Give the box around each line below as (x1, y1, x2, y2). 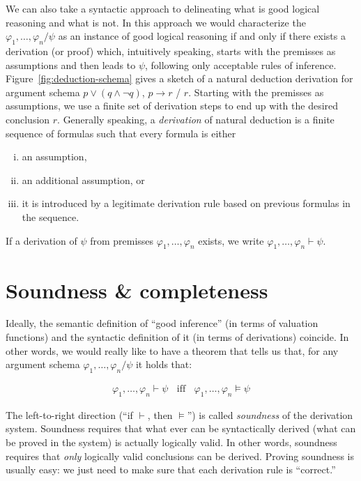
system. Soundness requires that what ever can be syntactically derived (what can (6, 421, 356, 436)
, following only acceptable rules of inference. (145, 57, 337, 72)
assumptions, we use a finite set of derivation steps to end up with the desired (6, 98, 339, 113)
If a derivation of (6, 233, 77, 247)
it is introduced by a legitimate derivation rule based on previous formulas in (22, 196, 351, 211)
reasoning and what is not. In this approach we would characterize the (6, 15, 306, 29)
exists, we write (198, 233, 264, 247)
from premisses (90, 233, 154, 247)
